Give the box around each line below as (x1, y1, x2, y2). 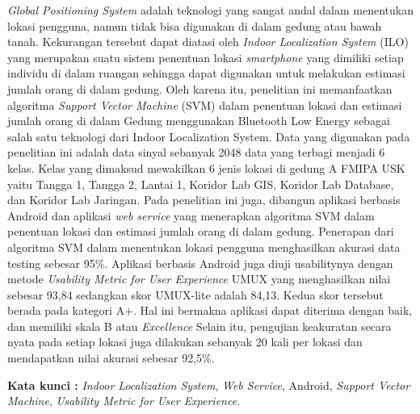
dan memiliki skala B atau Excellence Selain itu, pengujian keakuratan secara (7, 317, 392, 334)
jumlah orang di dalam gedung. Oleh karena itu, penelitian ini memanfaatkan (7, 80, 393, 97)
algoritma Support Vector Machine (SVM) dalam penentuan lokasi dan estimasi (7, 96, 402, 113)
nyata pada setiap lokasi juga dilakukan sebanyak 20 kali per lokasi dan (7, 333, 363, 350)
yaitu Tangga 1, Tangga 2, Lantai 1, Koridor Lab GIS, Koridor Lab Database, (7, 175, 394, 192)
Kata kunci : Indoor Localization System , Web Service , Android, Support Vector (7, 376, 410, 393)
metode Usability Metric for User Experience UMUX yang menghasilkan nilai (7, 270, 391, 287)
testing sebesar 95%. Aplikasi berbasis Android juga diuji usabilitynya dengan (7, 254, 393, 271)
